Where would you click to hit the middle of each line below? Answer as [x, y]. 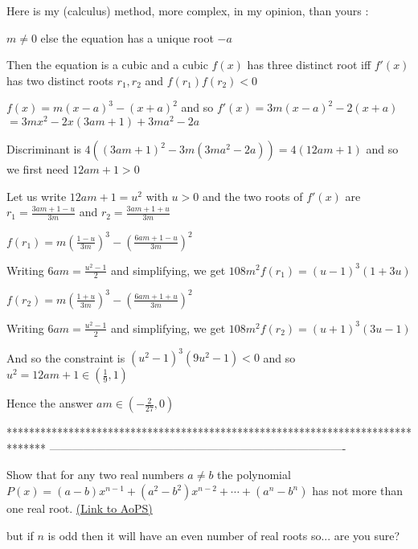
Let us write [37, 196]
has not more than [358, 490]
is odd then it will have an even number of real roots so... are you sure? [224, 535]
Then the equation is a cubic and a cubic [107, 65]
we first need [38, 169]
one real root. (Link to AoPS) [80, 508]
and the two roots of [252, 196]
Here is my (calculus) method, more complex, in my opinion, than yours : [188, 10]
